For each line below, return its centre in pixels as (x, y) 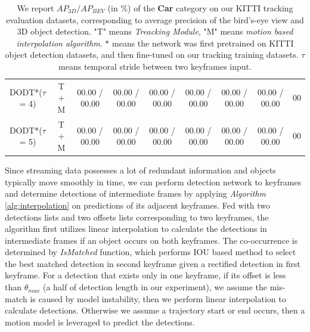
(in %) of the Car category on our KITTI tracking (200, 8)
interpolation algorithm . (59, 43)
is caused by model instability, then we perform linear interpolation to (158, 298)
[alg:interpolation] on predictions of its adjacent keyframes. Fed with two (138, 205)
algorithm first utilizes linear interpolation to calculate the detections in (136, 229)
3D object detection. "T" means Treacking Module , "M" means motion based (155, 31)
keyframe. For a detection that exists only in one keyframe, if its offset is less (145, 275)
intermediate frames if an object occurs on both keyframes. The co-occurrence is (151, 240)
